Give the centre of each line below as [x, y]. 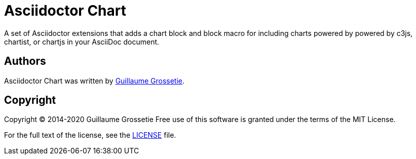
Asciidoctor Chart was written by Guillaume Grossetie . [94, 81]
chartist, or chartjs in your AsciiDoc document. [82, 42]
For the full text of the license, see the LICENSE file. [90, 135]
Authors [25, 61]
